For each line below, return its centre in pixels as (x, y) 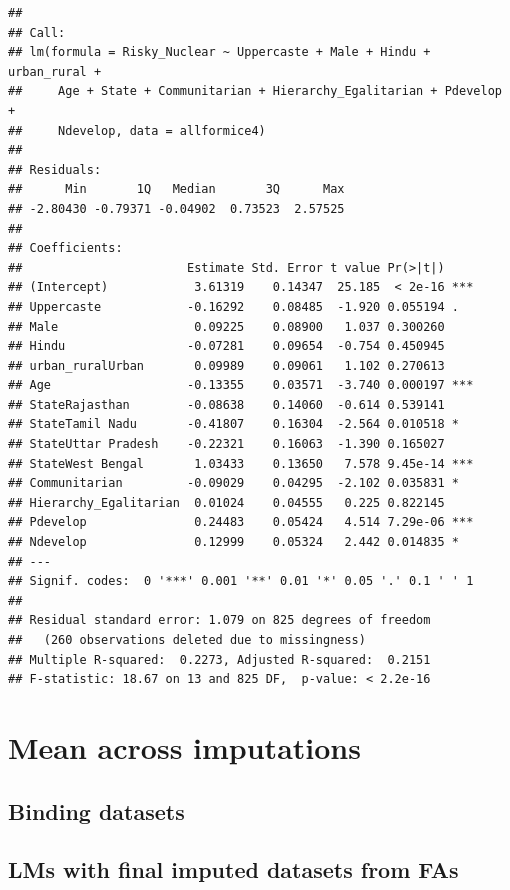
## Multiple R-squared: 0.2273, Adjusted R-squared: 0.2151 (219, 659)
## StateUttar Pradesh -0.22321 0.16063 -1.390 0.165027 (226, 444)
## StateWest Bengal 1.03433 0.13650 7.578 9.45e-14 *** (241, 463)
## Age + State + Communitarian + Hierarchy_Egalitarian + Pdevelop (255, 91)
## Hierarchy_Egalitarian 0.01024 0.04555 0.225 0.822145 (226, 502)
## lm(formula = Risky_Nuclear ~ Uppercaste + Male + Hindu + (219, 52)
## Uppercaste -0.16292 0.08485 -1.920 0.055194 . (234, 306)
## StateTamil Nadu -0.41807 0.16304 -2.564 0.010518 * (234, 424)
